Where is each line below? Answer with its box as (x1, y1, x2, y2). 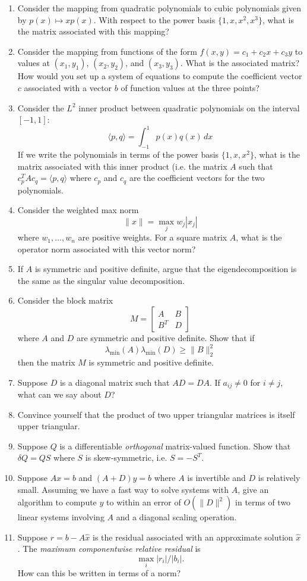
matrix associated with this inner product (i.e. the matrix (17, 160, 227, 172)
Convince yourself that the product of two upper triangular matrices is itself (17, 408, 295, 420)
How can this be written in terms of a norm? (17, 567, 181, 579)
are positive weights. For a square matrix (78, 231, 227, 243)
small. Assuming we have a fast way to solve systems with (17, 483, 229, 495)
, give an (238, 483, 269, 495)
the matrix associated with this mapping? (17, 25, 169, 38)
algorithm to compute (17, 496, 97, 508)
